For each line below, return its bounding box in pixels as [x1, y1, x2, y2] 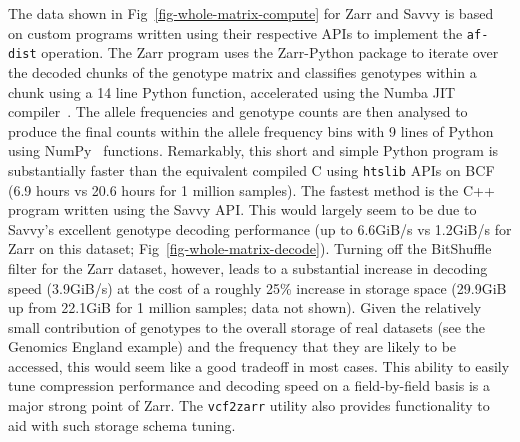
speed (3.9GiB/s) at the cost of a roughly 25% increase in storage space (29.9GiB [8, 277, 507, 298]
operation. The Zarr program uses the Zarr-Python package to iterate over [41, 42, 499, 63]
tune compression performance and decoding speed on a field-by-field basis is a [8, 375, 491, 396]
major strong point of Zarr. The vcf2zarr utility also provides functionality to [8, 395, 490, 416]
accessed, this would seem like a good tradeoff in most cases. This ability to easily [8, 355, 510, 376]
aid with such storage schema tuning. [8, 414, 236, 435]
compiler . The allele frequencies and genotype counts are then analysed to [8, 101, 468, 122]
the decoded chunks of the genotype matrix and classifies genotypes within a [8, 61, 477, 82]
